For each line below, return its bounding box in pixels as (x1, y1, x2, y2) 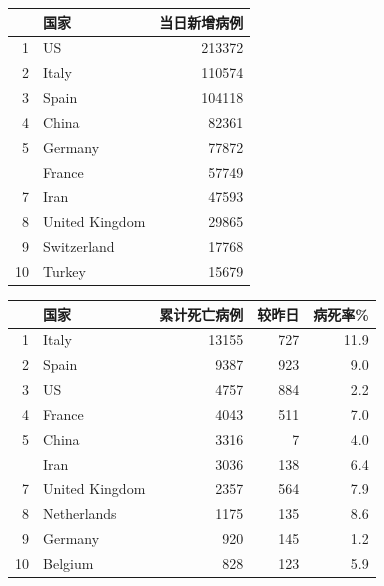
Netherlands (43, 503, 117, 524)
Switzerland (43, 236, 115, 257)
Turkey (43, 260, 86, 281)
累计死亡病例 (159, 303, 244, 324)
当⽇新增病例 (159, 11, 244, 32)
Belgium (43, 552, 94, 573)
